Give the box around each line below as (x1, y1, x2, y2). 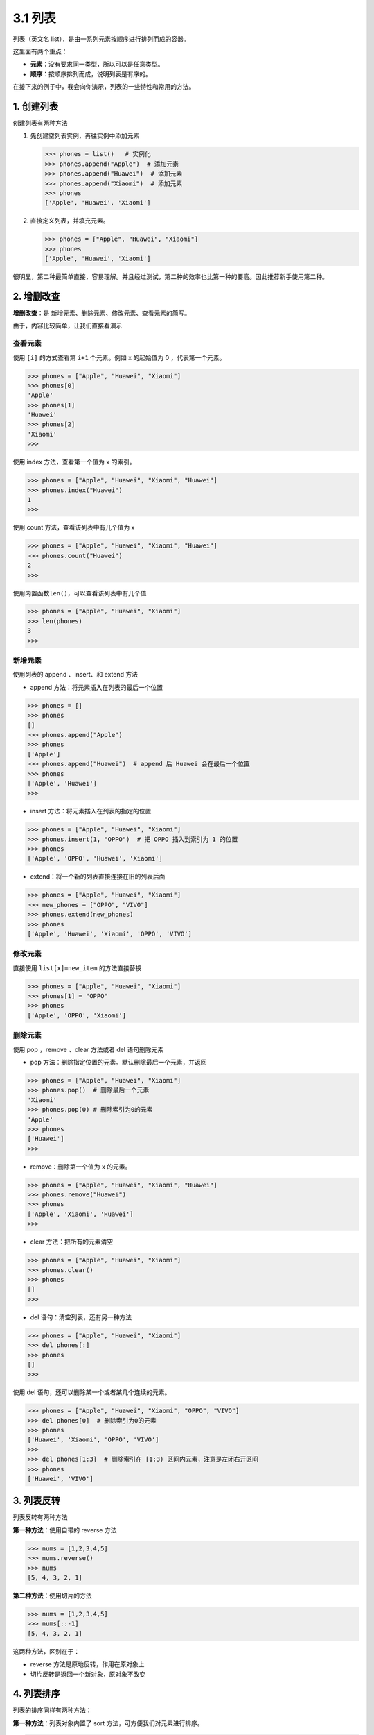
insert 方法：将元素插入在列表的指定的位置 (30, 807, 152, 815)
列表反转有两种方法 (12, 1513, 68, 1521)
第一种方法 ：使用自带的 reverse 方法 (12, 1525, 117, 1534)
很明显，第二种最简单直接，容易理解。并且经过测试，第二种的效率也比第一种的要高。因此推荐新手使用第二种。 (12, 273, 328, 281)
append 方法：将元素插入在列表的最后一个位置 (30, 683, 163, 691)
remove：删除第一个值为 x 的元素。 (30, 1162, 132, 1171)
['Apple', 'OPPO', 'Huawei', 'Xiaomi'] (27, 854, 163, 863)
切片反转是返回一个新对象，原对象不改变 (30, 1670, 145, 1678)
